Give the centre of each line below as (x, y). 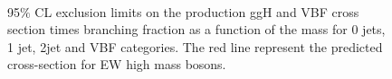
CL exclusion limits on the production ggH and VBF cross (197, 11)
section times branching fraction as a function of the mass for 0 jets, (196, 29)
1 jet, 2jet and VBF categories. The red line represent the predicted (195, 46)
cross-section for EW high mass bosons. (117, 64)
